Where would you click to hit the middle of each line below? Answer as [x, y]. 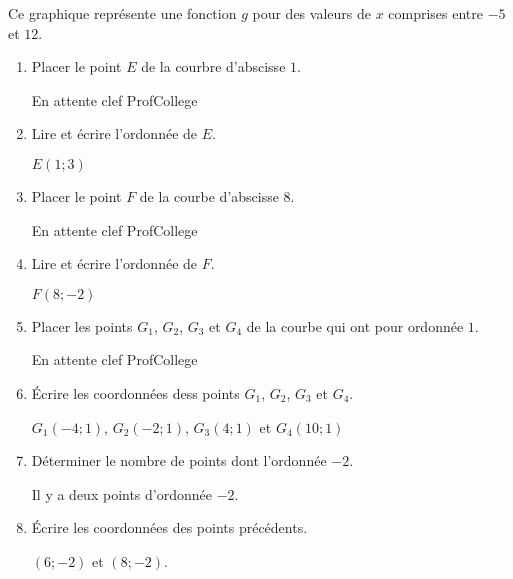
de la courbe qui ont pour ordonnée [355, 325]
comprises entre [436, 13]
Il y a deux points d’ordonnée [121, 493]
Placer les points [82, 325]
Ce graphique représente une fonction [122, 13]
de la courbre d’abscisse [213, 66]
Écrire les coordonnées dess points [135, 392]
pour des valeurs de [311, 13]
